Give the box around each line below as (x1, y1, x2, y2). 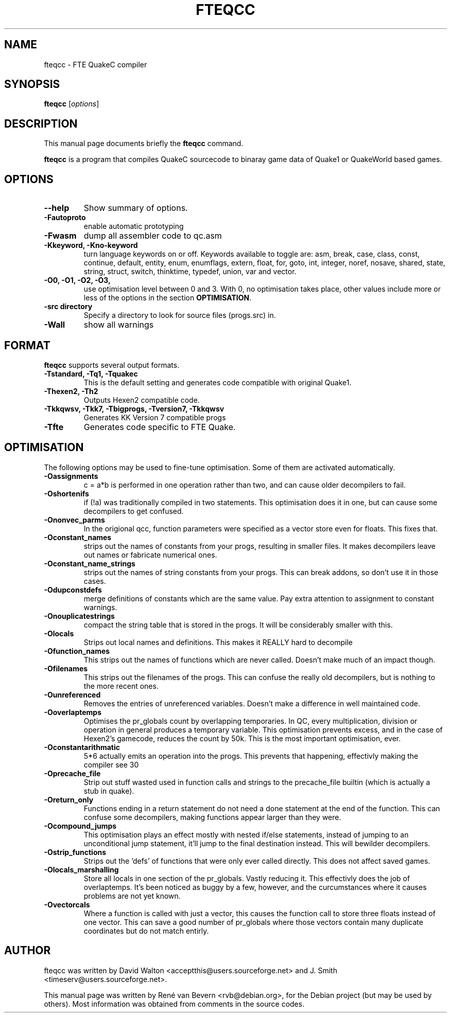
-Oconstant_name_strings (44, 559, 135, 568)
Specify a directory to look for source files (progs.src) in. (83, 311, 276, 320)
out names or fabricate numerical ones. (83, 550, 217, 559)
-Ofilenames (44, 664, 88, 673)
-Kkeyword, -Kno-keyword (44, 241, 138, 250)
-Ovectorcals (44, 900, 90, 909)
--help (44, 203, 70, 213)
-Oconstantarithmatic (44, 742, 120, 752)
